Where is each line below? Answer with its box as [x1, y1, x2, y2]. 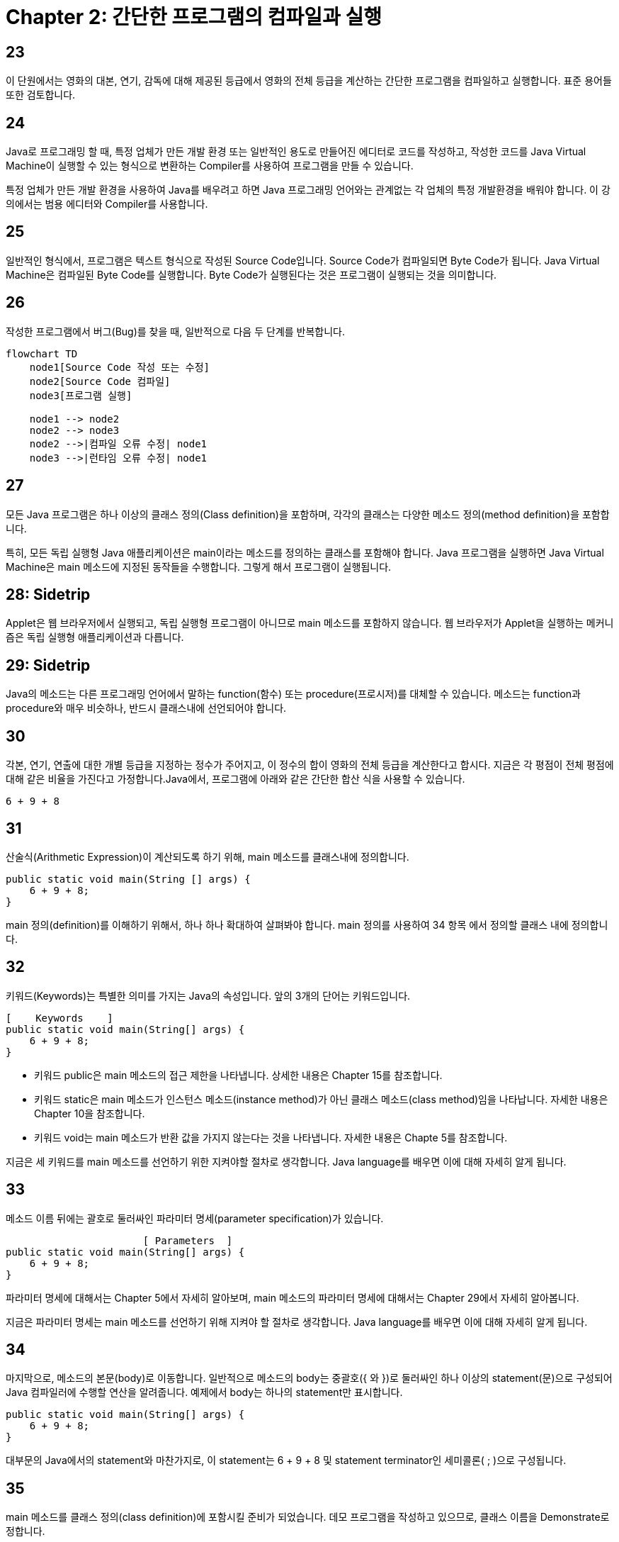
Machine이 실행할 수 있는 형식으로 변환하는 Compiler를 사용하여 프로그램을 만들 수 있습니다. [6, 160, 414, 172]
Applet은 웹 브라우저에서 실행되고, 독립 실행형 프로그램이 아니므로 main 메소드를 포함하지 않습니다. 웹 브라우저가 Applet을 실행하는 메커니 [6, 617, 614, 630]
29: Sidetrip [6, 656, 91, 674]
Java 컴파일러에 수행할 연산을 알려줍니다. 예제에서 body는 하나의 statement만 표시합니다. [6, 1386, 403, 1399]
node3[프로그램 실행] [29, 389, 132, 401]
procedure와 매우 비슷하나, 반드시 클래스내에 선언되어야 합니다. [6, 702, 287, 715]
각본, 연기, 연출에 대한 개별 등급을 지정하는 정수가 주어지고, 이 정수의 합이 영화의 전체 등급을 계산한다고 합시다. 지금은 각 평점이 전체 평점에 [6, 759, 614, 771]
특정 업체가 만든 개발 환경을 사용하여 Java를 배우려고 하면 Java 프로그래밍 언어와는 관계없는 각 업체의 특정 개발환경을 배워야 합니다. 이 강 [6, 184, 611, 196]
